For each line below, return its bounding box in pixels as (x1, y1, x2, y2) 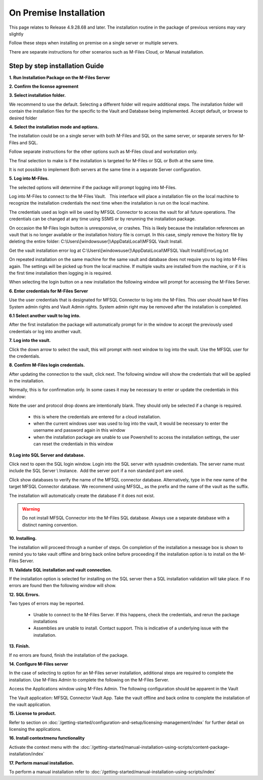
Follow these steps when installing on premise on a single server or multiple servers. (9, 40, 179, 46)
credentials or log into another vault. (9, 328, 82, 334)
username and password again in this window (33, 427, 126, 433)
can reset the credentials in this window (33, 441, 113, 447)
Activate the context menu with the (9, 744, 79, 750)
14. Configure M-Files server (9, 661, 68, 667)
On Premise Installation (9, 7, 105, 18)
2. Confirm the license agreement (9, 83, 79, 90)
